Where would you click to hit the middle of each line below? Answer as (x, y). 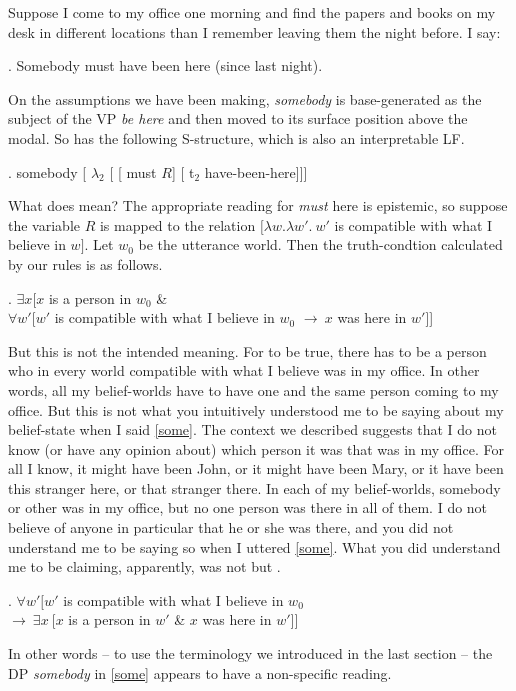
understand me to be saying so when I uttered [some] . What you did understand (254, 546)
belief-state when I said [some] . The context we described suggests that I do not (252, 429)
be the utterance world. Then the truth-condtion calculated (320, 244)
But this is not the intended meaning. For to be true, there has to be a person (247, 350)
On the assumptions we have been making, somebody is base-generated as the (245, 98)
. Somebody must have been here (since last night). (165, 65)
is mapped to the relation (177, 224)
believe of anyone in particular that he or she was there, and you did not (231, 527)
